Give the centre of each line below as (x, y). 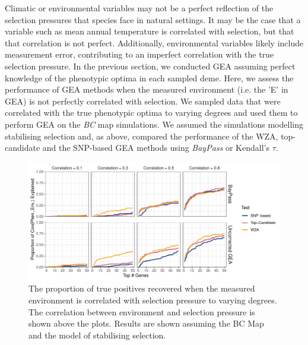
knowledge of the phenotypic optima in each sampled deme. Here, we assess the (149, 77)
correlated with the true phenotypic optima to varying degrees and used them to (151, 113)
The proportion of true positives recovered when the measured (142, 288)
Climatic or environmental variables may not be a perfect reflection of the (139, 8)
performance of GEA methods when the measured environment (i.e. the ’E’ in (147, 89)
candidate (23, 148)
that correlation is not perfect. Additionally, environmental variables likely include (154, 42)
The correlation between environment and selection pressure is (142, 311)
